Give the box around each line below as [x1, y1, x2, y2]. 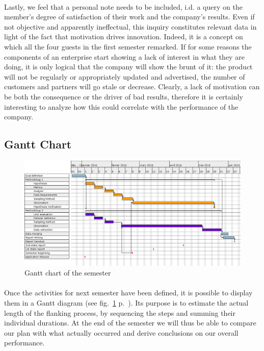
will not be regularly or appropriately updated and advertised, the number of [4, 71, 245, 82]
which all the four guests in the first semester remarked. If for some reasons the [4, 41, 252, 52]
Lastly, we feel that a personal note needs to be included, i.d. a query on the [4, 1, 243, 12]
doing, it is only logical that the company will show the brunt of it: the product [4, 61, 253, 72]
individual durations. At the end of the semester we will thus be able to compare [4, 317, 256, 328]
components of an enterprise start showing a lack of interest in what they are [4, 51, 245, 62]
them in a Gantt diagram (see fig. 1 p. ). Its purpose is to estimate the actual [4, 297, 249, 308]
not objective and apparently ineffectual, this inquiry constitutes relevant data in [4, 21, 257, 32]
